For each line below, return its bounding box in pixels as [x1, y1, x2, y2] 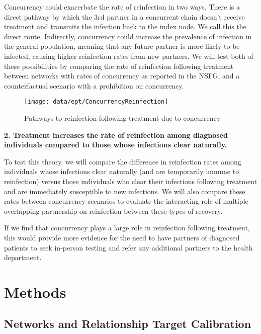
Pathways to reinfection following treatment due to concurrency [24, 113, 221, 123]
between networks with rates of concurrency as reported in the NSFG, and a [4, 70, 240, 81]
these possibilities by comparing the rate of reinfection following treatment [4, 60, 234, 71]
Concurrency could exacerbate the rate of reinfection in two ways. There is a [4, 2, 240, 12]
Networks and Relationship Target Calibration [4, 316, 251, 331]
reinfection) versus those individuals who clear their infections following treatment [4, 176, 257, 186]
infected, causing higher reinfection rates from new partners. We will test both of [4, 50, 253, 61]
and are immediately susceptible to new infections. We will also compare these [4, 186, 245, 196]
